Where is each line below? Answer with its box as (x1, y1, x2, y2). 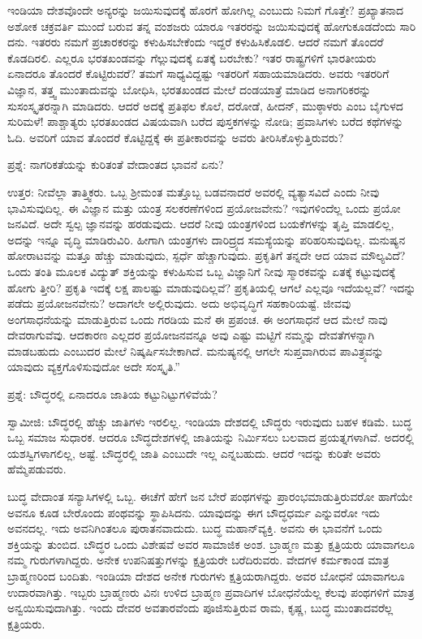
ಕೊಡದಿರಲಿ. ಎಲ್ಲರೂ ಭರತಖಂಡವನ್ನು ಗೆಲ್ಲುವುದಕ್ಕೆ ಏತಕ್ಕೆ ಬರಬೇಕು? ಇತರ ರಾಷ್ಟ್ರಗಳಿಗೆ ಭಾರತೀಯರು (7, 49, 377, 66)
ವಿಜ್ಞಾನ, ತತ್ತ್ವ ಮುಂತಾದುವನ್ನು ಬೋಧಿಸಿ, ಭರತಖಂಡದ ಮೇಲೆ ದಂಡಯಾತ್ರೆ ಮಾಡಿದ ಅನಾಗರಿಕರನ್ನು (7, 80, 372, 97)
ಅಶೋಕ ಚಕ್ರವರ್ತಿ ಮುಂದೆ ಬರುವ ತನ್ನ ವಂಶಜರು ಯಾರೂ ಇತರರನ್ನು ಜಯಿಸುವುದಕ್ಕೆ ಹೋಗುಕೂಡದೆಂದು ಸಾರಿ (7, 17, 416, 34)
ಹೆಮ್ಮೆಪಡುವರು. (7, 460, 67, 477)
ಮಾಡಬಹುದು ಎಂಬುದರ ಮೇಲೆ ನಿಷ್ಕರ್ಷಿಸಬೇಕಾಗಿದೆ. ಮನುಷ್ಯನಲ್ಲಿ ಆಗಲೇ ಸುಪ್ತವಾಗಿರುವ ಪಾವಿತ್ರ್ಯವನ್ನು (7, 342, 384, 359)
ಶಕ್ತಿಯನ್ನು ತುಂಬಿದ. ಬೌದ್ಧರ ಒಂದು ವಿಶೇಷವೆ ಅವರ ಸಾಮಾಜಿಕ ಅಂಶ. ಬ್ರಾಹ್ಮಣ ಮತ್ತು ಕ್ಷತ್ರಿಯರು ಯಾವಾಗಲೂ (7, 535, 415, 552)
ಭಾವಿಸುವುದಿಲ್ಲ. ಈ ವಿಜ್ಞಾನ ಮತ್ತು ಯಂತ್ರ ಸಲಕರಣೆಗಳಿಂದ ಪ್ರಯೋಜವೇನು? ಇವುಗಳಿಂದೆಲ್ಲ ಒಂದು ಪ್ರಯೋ (7, 199, 401, 216)
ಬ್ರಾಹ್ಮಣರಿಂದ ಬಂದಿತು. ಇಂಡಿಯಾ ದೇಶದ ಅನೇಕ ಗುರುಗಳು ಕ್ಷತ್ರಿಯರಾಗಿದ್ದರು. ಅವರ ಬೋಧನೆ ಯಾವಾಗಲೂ (7, 568, 405, 584)
